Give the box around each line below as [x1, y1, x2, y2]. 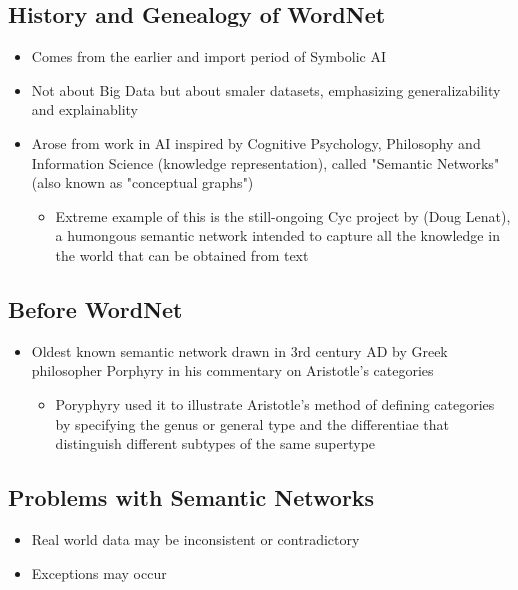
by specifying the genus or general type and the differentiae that [55, 413, 450, 434]
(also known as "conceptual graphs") [31, 172, 254, 193]
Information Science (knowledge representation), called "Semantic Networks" [31, 152, 500, 173]
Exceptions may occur [31, 562, 167, 583]
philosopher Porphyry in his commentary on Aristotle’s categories [31, 360, 434, 381]
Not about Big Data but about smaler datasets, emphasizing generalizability [31, 79, 501, 100]
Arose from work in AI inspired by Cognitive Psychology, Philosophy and [31, 132, 481, 153]
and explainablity [31, 99, 139, 120]
